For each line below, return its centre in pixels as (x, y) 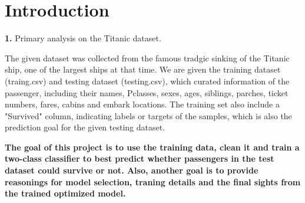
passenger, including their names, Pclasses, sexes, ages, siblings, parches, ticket (147, 92)
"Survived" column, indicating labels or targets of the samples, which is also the (148, 115)
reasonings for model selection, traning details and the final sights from (153, 181)
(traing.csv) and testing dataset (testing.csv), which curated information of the (147, 81)
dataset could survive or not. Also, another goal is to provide (132, 170)
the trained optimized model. (65, 193)
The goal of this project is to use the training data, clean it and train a (152, 147)
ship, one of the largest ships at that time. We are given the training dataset (143, 69)
